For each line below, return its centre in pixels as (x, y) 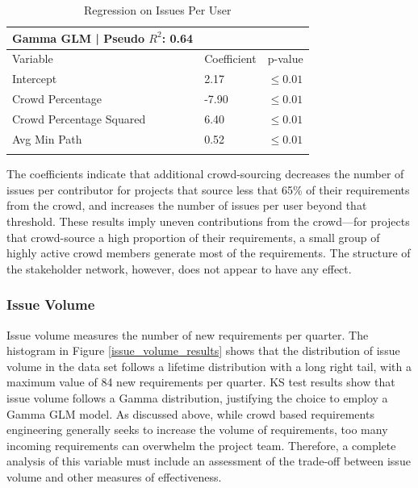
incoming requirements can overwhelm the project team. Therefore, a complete (201, 445)
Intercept (35, 79)
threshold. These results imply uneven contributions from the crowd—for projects (208, 221)
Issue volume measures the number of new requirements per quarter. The (188, 334)
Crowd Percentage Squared (79, 118)
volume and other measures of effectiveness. (114, 476)
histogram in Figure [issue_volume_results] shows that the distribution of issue (203, 350)
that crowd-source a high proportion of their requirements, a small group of (193, 237)
